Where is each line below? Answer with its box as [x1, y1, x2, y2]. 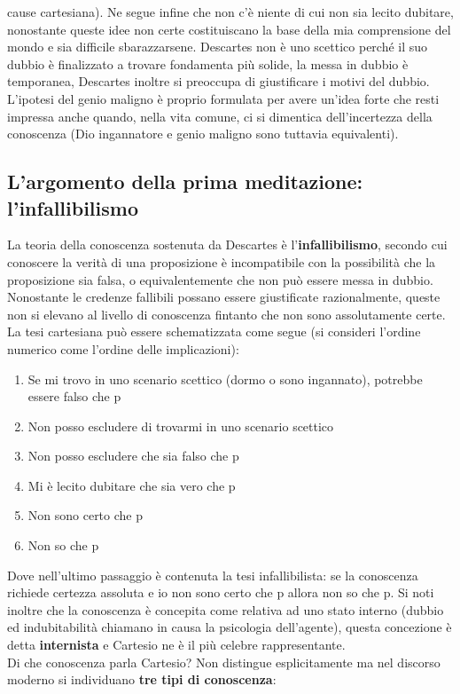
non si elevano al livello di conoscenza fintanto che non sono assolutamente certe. [7, 304, 446, 323]
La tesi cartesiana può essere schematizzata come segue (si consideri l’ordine [7, 322, 421, 341]
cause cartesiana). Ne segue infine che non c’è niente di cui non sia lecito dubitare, [7, 3, 454, 20]
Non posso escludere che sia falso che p [27, 446, 239, 465]
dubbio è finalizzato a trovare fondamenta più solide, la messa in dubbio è [7, 54, 409, 73]
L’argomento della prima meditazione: [7, 168, 363, 195]
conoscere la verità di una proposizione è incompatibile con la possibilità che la [7, 252, 436, 271]
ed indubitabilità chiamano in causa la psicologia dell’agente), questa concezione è [7, 618, 452, 636]
